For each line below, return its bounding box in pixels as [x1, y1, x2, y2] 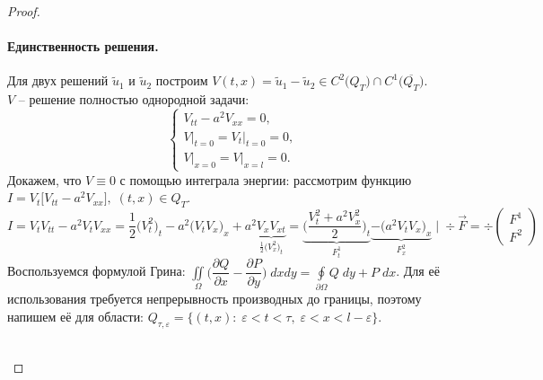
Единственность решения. [7, 37, 159, 56]
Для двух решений [7, 71, 109, 90]
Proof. [7, 2, 40, 20]
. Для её [396, 261, 440, 280]
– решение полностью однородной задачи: [18, 90, 250, 109]
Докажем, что [7, 170, 82, 189]
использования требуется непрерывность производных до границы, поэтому [7, 289, 422, 308]
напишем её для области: [7, 306, 145, 325]
